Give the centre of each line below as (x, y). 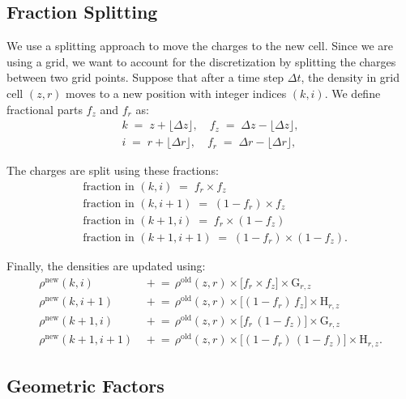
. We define (353, 93)
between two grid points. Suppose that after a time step (145, 77)
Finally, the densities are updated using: (106, 265)
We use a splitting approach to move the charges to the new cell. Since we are (200, 46)
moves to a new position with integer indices (176, 93)
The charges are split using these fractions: (113, 170)
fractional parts (45, 109)
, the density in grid (350, 77)
